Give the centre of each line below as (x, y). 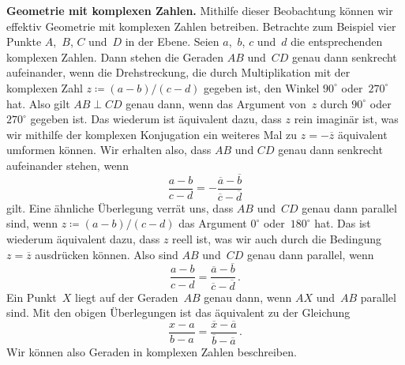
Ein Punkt (32, 297)
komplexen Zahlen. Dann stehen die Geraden (115, 56)
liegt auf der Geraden (127, 297)
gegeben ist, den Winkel (262, 87)
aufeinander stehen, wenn (67, 165)
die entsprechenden (337, 41)
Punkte (24, 41)
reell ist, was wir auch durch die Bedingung (277, 239)
